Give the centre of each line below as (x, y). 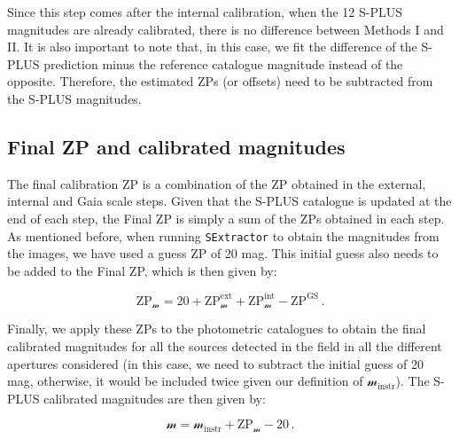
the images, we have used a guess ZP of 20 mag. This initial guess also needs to (223, 253)
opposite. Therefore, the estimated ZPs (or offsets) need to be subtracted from (220, 81)
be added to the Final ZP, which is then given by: (142, 270)
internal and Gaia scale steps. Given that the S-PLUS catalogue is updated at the (229, 201)
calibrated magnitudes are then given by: (155, 398)
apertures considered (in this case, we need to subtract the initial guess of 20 (216, 363)
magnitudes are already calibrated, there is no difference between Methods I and (226, 29)
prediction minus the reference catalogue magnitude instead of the (223, 63)
